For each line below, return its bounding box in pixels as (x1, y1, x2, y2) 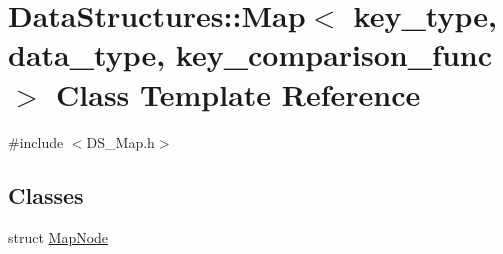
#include (8, 131, 64, 152)
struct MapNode (8, 227, 109, 248)
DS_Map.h (86, 131, 155, 152)
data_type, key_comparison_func (8, 34, 492, 75)
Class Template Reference (56, 73, 421, 114)
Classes (8, 180, 84, 211)
